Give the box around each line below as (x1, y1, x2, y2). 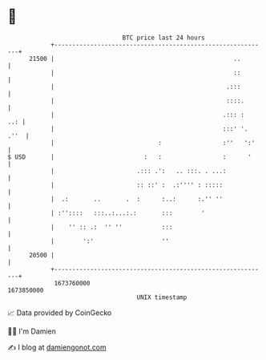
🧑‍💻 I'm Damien (7, 326, 57, 336)
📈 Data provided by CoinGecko (7, 308, 112, 318)
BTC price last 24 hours (122, 34, 205, 42)
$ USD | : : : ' (7, 152, 252, 161)
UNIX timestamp (136, 293, 187, 301)
